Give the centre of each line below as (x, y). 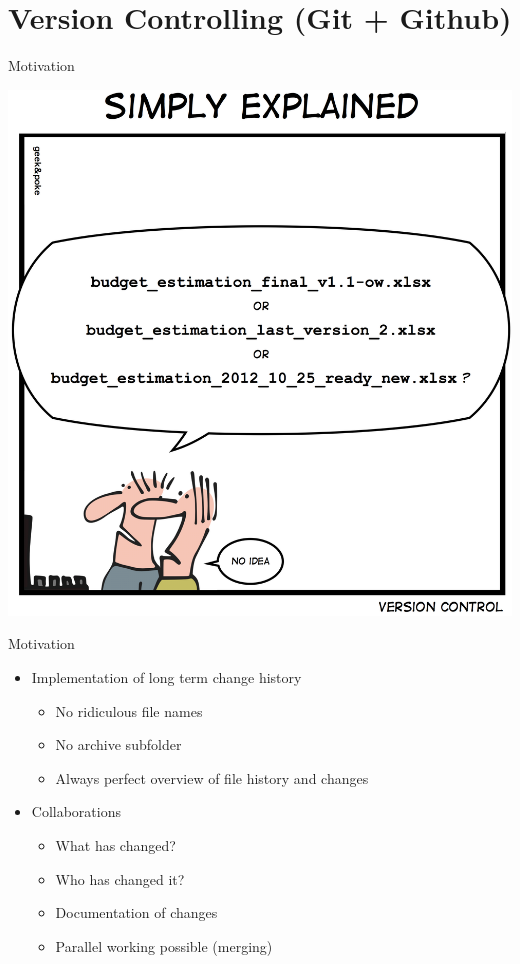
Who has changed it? (120, 878)
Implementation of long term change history (166, 676)
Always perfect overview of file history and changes (212, 777)
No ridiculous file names (129, 710)
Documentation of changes (136, 912)
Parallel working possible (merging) (164, 945)
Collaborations (76, 811)
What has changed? (115, 844)
